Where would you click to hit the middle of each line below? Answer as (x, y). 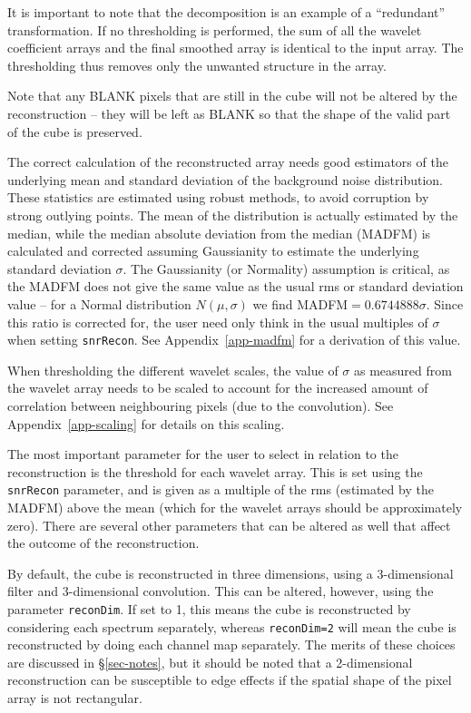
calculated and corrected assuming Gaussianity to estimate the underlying (213, 251)
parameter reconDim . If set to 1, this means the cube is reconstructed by (209, 608)
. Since (445, 303)
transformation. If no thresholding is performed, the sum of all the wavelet (215, 29)
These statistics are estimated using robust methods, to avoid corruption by (218, 197)
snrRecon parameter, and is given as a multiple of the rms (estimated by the (221, 489)
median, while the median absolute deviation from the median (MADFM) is (219, 233)
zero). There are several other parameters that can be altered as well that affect (229, 525)
